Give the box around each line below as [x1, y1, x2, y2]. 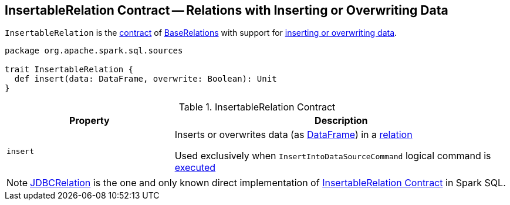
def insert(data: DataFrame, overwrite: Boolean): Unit [14, 74, 277, 84]
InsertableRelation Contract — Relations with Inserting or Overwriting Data [5, 3, 448, 18]
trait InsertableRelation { [5, 65, 134, 75]
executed [174, 162, 216, 174]
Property [69, 115, 110, 127]
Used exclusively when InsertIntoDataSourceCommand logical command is [174, 150, 491, 162]
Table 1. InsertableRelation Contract [178, 101, 336, 113]
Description [315, 115, 368, 127]
